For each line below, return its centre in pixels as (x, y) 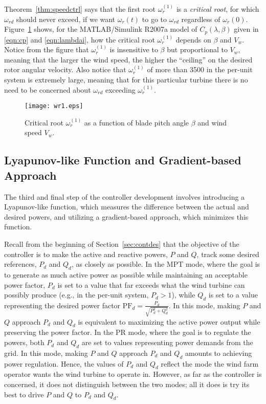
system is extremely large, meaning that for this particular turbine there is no (126, 80)
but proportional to (197, 49)
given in (246, 29)
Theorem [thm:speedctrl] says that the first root (80, 9)
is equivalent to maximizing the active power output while (169, 321)
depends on (193, 39)
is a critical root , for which (218, 9)
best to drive (24, 394)
